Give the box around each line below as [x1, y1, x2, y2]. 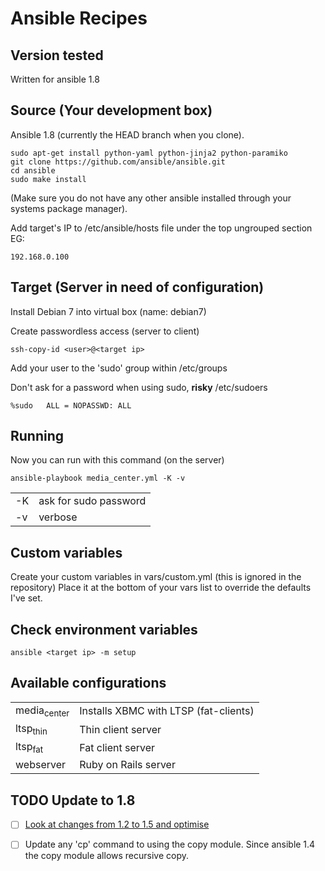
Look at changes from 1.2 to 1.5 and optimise [24, 818, 210, 831]
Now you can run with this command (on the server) [10, 454, 225, 466]
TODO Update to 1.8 [10, 792, 136, 809]
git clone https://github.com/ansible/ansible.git [10, 157, 226, 167]
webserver [15, 758, 67, 772]
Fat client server [79, 740, 156, 754]
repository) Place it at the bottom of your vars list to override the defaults [10, 582, 312, 594]
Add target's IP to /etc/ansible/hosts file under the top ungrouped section [10, 222, 313, 234]
